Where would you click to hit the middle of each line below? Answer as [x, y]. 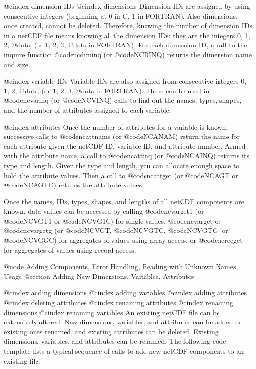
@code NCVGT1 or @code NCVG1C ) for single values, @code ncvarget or [112, 220]
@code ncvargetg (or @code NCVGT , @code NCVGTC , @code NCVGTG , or [116, 230]
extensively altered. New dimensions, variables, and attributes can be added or [123, 322]
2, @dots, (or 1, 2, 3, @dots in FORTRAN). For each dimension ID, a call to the [126, 45]
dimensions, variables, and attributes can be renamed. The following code [115, 341]
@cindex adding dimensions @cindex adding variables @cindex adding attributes [126, 293]
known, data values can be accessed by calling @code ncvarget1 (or [104, 211]
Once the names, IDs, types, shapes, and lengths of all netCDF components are [124, 201]
